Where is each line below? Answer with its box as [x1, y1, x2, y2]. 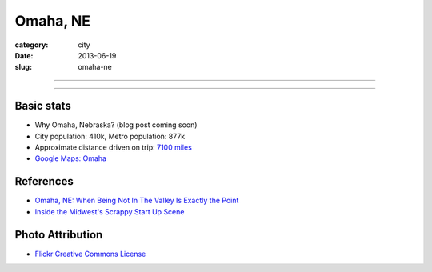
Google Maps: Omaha [34, 154, 107, 163]
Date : [14, 50, 34, 60]
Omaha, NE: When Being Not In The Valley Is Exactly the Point [34, 196, 239, 206]
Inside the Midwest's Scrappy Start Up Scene [34, 206, 185, 216]
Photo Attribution [14, 228, 103, 242]
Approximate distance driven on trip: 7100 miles [34, 142, 192, 152]
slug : [14, 62, 32, 72]
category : [14, 40, 49, 50]
